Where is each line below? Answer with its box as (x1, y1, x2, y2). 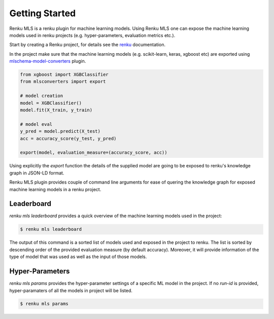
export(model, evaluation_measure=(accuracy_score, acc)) (20, 150, 167, 156)
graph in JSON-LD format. (9, 170, 64, 176)
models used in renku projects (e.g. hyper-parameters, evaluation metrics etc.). (9, 32, 176, 38)
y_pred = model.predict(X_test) (20, 128, 101, 134)
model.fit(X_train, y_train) (20, 107, 93, 113)
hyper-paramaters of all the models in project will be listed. (9, 287, 133, 294)
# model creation (20, 93, 63, 99)
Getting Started (9, 8, 76, 19)
